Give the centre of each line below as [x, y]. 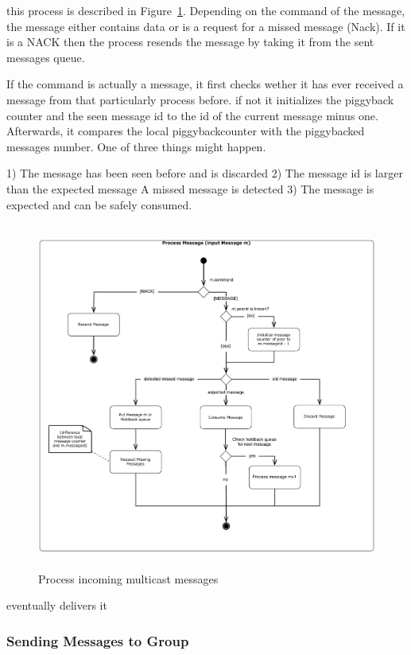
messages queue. [46, 57]
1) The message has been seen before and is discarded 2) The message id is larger [205, 173]
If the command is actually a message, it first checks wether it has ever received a [205, 84]
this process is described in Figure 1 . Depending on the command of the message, [206, 10]
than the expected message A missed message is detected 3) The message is [190, 188]
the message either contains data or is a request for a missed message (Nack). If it [206, 26]
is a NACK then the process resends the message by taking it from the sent [190, 42]
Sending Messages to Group [98, 640]
